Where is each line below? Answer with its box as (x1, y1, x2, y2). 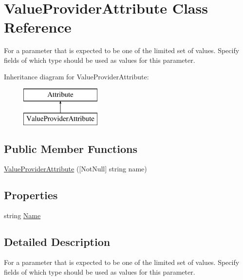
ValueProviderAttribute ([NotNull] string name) (4, 164, 147, 174)
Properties (4, 187, 58, 203)
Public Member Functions (4, 141, 137, 156)
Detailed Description (4, 234, 111, 249)
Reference (4, 17, 72, 37)
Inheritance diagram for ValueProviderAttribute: (4, 71, 149, 81)
